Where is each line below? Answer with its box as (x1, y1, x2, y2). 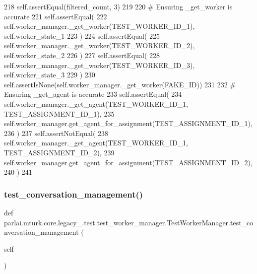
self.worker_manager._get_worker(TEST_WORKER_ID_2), (4, 40, 195, 51)
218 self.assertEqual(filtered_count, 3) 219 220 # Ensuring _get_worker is (4, 1, 233, 11)
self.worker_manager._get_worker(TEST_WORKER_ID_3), (4, 60, 195, 70)
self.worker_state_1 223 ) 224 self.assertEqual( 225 (4, 30, 160, 41)
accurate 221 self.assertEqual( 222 (4, 11, 107, 21)
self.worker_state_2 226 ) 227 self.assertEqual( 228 (4, 50, 160, 60)
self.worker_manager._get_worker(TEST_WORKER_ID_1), (4, 21, 195, 31)
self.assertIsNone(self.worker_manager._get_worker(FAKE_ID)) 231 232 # (4, 79, 236, 89)
